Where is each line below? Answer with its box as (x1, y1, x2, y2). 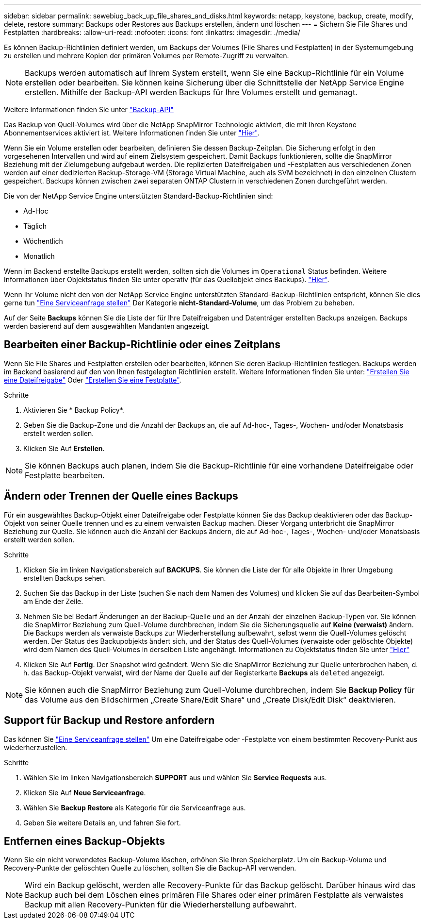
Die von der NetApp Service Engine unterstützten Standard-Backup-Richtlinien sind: (4, 192, 273, 200)
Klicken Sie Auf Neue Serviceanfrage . (23, 788, 146, 797)
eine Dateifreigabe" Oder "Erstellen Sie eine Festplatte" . (4, 375, 181, 384)
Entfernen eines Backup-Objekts (4, 835, 165, 847)
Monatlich (23, 252, 55, 260)
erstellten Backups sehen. (23, 573, 106, 582)
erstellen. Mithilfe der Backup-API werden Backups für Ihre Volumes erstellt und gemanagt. (25, 87, 358, 97)
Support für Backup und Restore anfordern (4, 714, 215, 727)
